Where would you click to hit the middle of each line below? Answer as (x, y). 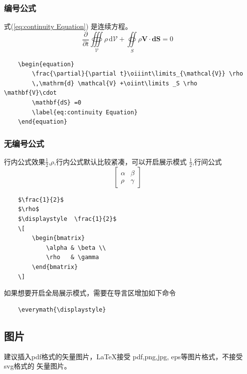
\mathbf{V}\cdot (30, 93)
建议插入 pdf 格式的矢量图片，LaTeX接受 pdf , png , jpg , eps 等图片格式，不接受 (123, 356)
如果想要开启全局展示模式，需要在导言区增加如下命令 (90, 293)
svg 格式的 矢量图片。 (38, 366)
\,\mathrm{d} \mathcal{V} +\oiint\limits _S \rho (115, 83)
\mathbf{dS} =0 (57, 102)
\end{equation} (42, 122)
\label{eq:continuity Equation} (85, 112)
